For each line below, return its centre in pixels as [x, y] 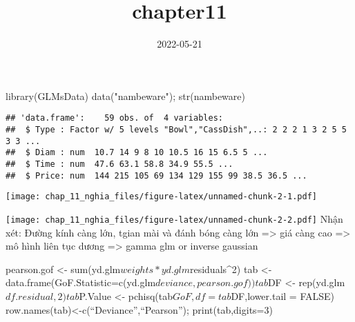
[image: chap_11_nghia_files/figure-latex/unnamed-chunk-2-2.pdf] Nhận [174, 218]
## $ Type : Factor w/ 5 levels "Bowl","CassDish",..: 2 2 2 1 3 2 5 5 [176, 129]
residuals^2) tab [224, 269]
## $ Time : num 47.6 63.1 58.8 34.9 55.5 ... [119, 164]
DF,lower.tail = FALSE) [282, 295]
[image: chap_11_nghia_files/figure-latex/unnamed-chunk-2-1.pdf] [162, 197]
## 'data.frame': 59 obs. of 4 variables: [114, 118]
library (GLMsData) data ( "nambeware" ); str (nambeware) [125, 95]
